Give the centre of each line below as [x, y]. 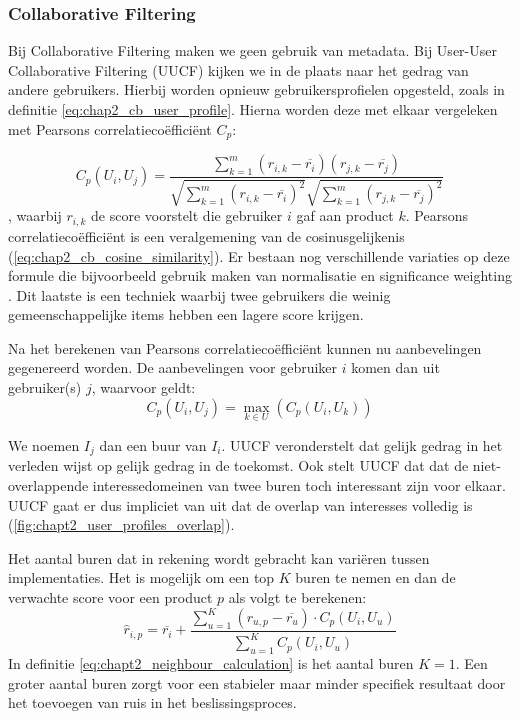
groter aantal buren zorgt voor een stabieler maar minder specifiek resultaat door [257, 682]
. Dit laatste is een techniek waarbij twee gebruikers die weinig [199, 294]
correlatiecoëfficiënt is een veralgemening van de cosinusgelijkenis [206, 235]
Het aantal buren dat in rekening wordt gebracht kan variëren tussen [219, 557]
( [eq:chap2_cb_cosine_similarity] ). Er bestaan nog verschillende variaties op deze [259, 255]
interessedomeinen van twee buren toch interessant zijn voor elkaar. [299, 484]
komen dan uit [395, 367]
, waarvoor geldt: [143, 387]
